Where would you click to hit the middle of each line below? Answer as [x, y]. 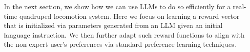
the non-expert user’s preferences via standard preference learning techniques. [120, 44]
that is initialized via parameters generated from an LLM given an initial [113, 25]
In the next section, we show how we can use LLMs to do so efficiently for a [117, 6]
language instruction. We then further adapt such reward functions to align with [124, 34]
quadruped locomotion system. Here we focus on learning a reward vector [129, 16]
